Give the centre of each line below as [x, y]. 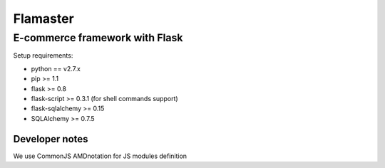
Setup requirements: [43, 56]
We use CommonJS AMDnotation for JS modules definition [100, 156]
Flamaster [43, 19]
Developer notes [51, 139]
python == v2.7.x [56, 68]
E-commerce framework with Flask [98, 38]
